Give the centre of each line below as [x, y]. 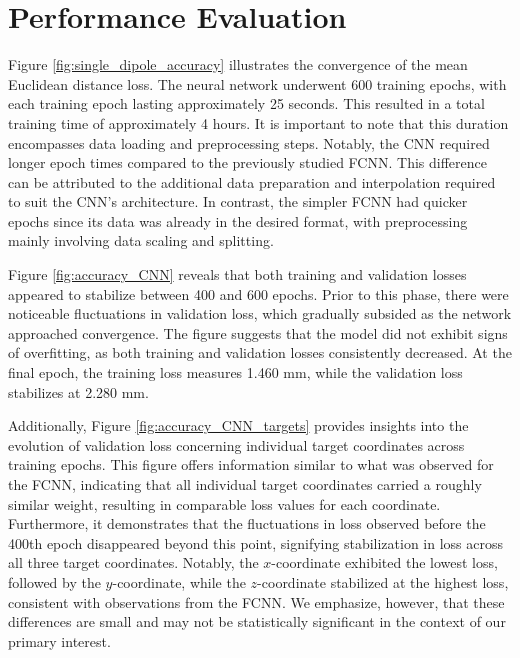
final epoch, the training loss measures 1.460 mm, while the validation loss [235, 372]
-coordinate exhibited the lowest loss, [384, 562]
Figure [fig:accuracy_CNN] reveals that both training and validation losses [237, 274]
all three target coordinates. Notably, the [133, 562]
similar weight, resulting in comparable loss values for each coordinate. [224, 503]
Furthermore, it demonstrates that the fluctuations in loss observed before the [247, 523]
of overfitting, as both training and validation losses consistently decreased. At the [260, 352]
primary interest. [59, 640]
